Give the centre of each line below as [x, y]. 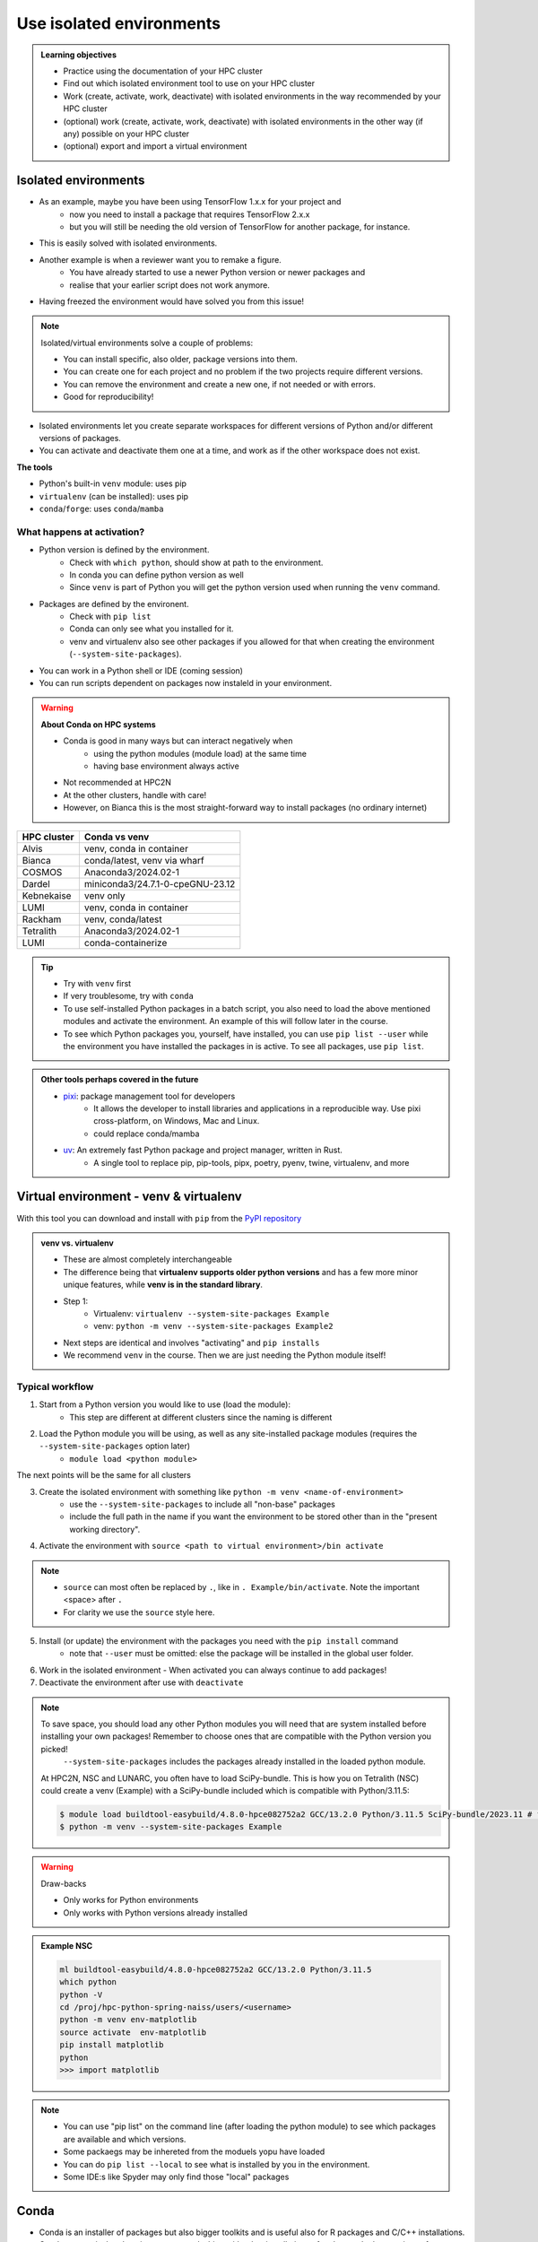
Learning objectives [78, 55]
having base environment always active [166, 766]
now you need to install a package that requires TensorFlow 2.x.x [190, 214]
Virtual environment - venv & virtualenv [129, 1197]
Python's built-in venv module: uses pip [113, 483]
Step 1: [76, 1301]
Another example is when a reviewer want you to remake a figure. [160, 259]
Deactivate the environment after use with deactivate [141, 1682]
